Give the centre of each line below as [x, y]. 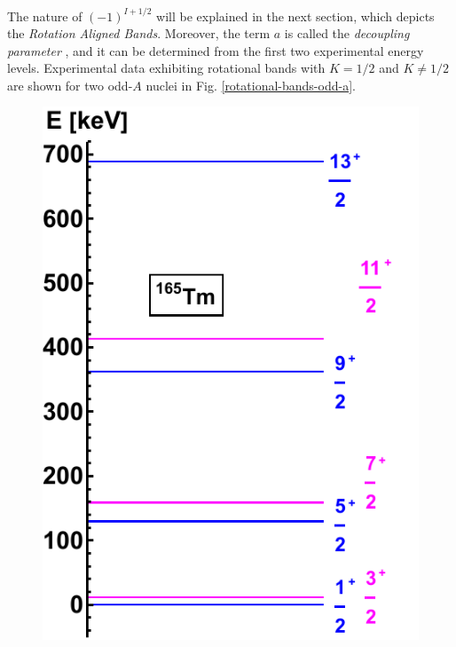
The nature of [45, 16]
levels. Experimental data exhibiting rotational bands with [166, 68]
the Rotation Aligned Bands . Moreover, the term [139, 33]
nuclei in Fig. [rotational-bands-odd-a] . [251, 85]
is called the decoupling [347, 33]
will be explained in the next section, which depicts [295, 16]
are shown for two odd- [70, 85]
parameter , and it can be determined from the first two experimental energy [216, 50]
